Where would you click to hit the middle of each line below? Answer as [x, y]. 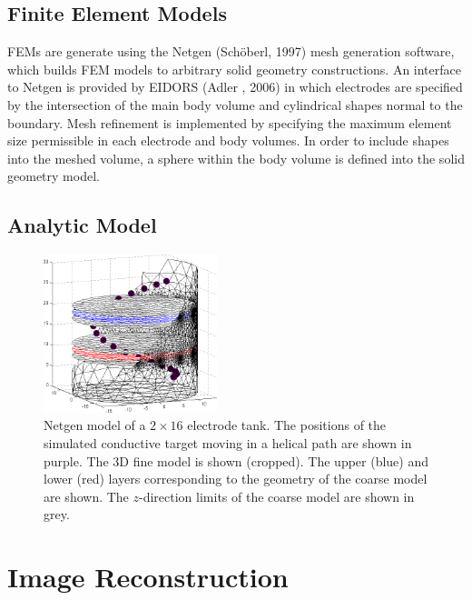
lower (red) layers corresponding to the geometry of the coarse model [236, 479]
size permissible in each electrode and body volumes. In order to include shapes [228, 140]
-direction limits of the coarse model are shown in [277, 496]
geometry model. [54, 176]
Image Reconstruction [148, 577]
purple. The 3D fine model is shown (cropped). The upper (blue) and [236, 460]
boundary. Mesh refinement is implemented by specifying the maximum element [230, 122]
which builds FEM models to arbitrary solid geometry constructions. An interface [234, 69]
